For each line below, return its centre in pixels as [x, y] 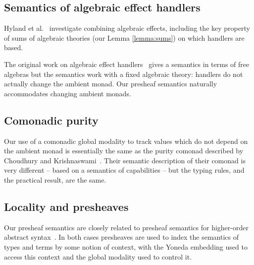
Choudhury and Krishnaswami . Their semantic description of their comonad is [125, 160]
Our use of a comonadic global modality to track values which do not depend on [126, 141]
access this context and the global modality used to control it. [98, 256]
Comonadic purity [51, 120]
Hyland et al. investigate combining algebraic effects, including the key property [127, 28]
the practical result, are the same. [55, 179]
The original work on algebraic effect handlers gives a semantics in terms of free [127, 64]
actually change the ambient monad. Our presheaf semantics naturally [111, 84]
